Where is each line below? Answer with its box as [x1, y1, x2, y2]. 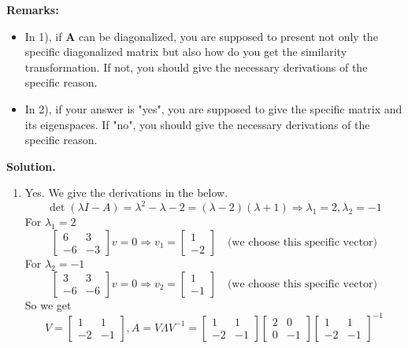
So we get [24, 296, 72, 313]
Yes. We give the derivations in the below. [24, 184, 228, 201]
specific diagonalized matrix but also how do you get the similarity [24, 43, 347, 60]
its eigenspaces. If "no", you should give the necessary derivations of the [24, 116, 370, 132]
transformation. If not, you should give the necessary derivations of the [24, 58, 368, 75]
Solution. [6, 157, 56, 174]
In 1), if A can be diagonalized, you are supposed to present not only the [24, 28, 378, 44]
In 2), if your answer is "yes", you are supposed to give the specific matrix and [24, 100, 402, 117]
